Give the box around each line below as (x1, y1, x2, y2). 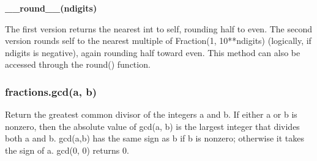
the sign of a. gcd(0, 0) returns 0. (5, 143, 129, 156)
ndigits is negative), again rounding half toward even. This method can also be (5, 46, 300, 59)
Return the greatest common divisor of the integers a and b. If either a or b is (5, 108, 297, 121)
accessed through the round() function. (5, 58, 151, 71)
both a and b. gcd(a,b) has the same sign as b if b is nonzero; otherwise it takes (5, 132, 305, 145)
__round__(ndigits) (5, 2, 97, 14)
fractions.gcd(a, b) (5, 84, 97, 99)
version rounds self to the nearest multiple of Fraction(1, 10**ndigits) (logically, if (5, 34, 311, 47)
